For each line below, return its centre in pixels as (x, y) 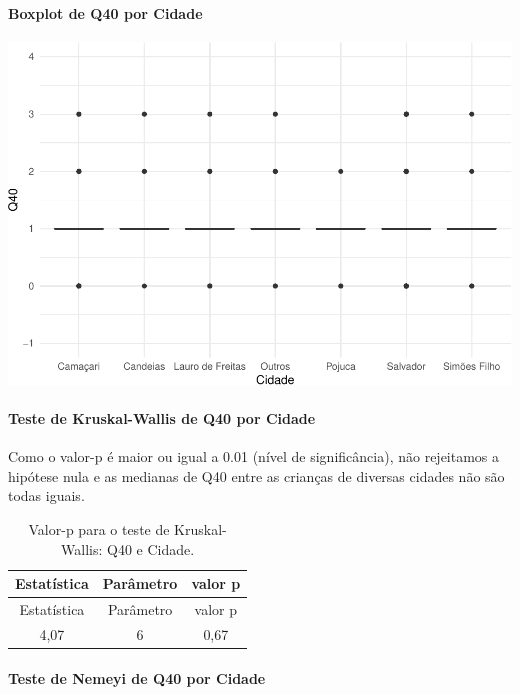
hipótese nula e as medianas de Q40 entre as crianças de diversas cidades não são (256, 475)
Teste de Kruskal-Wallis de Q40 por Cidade (162, 418)
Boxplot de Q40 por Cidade (105, 12)
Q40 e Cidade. (151, 548)
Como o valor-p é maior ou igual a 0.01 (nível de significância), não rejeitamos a (254, 456)
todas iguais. (46, 495)
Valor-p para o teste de (99, 529)
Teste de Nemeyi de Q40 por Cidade (137, 677)
